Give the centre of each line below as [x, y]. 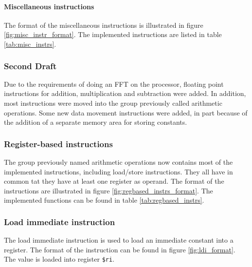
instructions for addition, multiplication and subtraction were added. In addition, [125, 93]
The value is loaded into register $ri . [59, 259]
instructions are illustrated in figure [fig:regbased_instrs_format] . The [108, 190]
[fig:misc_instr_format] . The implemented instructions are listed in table [113, 34]
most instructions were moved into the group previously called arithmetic [113, 103]
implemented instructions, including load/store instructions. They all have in [118, 171]
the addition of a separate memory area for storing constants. [96, 122]
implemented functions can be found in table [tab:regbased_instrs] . [104, 200]
